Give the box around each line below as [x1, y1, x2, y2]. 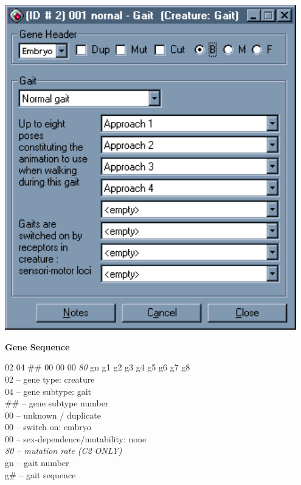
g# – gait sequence [5, 468, 76, 481]
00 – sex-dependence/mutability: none [5, 432, 147, 445]
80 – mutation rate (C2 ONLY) [5, 444, 122, 457]
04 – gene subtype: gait [5, 384, 92, 397]
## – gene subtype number [5, 397, 109, 409]
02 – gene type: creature [5, 372, 95, 385]
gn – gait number [5, 456, 69, 469]
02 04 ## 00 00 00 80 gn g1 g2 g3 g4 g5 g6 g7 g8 [5, 361, 190, 373]
